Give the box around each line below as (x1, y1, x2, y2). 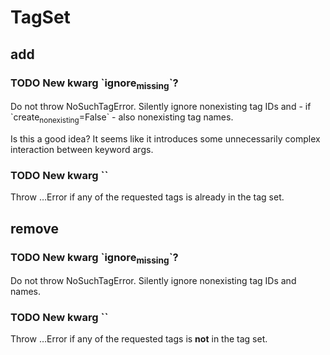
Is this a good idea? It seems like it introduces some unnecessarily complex (10, 132, 321, 145)
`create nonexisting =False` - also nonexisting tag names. (10, 111, 234, 125)
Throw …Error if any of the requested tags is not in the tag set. (10, 333, 268, 345)
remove (10, 220, 59, 237)
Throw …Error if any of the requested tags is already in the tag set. (10, 191, 285, 203)
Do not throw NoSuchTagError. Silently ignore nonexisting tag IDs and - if (10, 101, 312, 113)
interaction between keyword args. (10, 143, 154, 155)
